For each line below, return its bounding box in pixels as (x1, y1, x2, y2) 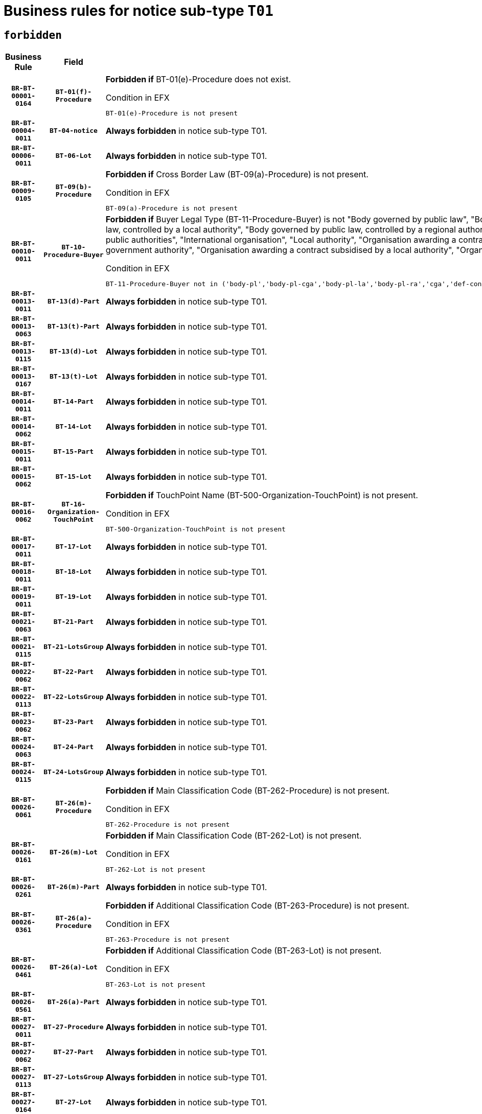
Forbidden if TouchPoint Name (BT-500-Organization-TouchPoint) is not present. (105, 490, 418, 501)
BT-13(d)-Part (48, 297, 100, 306)
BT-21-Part (53, 618, 94, 626)
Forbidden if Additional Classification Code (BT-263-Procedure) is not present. (105, 900, 409, 911)
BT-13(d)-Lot (50, 347, 98, 356)
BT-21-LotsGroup (43, 643, 104, 651)
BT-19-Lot (55, 593, 92, 601)
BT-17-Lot (55, 543, 92, 551)
